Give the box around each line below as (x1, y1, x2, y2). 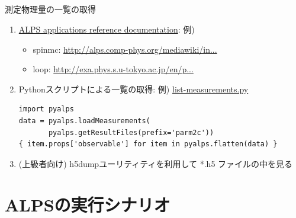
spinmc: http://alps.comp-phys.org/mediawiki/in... (33, 43, 217, 55)
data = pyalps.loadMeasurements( (18, 116, 150, 125)
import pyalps (18, 105, 74, 114)
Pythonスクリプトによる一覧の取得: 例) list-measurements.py (18, 82, 249, 95)
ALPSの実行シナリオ (5, 192, 170, 216)
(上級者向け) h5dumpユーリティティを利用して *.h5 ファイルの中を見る (18, 157, 293, 169)
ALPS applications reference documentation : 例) (18, 23, 195, 35)
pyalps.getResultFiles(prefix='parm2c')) (48, 128, 214, 137)
